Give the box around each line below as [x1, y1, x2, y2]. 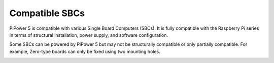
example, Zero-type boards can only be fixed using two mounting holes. [9, 48, 161, 54]
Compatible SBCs [9, 8, 85, 19]
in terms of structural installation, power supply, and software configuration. [9, 32, 168, 38]
